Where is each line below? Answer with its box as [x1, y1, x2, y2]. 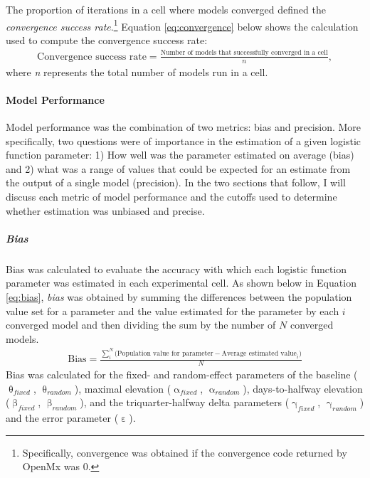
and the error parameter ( [6, 410, 119, 425]
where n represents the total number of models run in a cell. [6, 64, 268, 79]
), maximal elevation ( [74, 381, 171, 395]
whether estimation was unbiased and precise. [6, 203, 205, 218]
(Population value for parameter [115, 349, 213, 357]
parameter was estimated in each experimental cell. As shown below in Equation [6, 275, 356, 290]
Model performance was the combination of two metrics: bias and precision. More [6, 119, 361, 134]
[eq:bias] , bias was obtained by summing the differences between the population [6, 289, 352, 304]
